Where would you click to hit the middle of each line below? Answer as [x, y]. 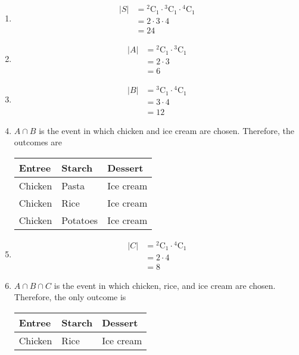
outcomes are [38, 142]
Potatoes [80, 220]
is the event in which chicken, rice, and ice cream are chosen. [165, 285]
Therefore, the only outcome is [70, 297]
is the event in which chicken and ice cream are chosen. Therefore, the [166, 130]
